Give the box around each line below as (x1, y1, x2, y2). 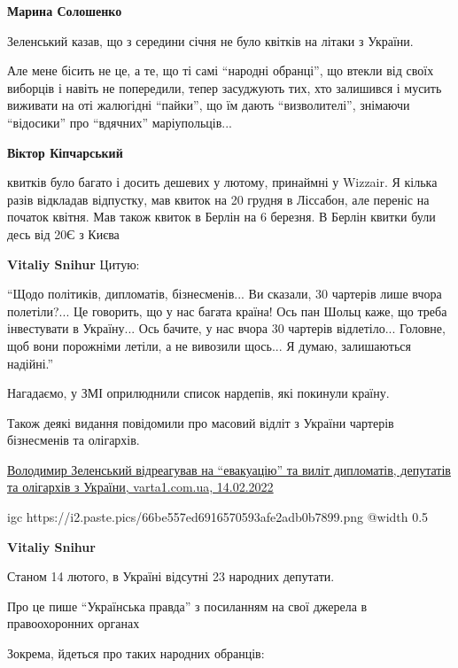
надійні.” (7, 353, 54, 372)
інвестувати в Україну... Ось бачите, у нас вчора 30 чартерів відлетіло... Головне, (7, 319, 446, 338)
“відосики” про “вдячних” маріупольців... (7, 113, 232, 131)
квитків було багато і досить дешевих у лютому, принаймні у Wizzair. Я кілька (7, 173, 438, 191)
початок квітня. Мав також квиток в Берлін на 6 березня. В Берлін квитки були (7, 207, 436, 226)
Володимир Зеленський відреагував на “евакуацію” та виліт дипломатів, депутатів (7, 460, 451, 478)
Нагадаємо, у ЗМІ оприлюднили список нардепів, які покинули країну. (7, 384, 390, 402)
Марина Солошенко (7, 2, 122, 19)
